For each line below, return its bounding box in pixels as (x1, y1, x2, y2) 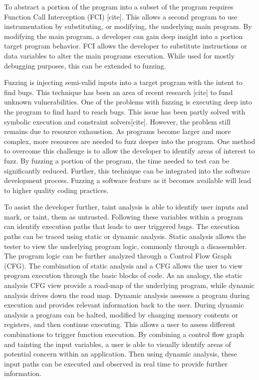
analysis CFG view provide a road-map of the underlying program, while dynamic (4, 280, 255, 290)
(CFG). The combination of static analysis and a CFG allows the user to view (4, 260, 243, 270)
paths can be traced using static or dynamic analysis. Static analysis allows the (4, 231, 246, 241)
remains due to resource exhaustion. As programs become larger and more (4, 126, 231, 136)
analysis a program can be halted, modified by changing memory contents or (4, 309, 238, 319)
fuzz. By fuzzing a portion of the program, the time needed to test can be (4, 155, 230, 165)
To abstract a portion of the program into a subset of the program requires (4, 1, 234, 11)
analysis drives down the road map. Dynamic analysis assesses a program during (4, 289, 250, 300)
